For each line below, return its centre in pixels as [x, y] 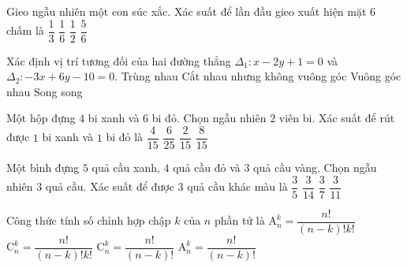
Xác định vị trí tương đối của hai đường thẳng [119, 60]
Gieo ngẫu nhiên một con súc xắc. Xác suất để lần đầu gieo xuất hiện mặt [187, 11]
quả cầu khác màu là [237, 186]
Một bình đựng [43, 167]
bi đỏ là [125, 137]
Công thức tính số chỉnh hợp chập [89, 220]
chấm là [25, 30]
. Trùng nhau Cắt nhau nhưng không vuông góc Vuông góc [258, 76]
